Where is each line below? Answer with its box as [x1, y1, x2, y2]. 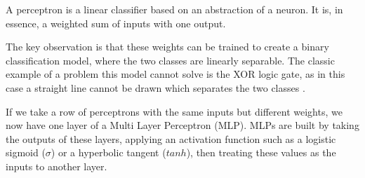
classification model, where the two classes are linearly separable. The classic [6, 53, 335, 67]
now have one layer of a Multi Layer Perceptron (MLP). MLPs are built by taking [6, 118, 359, 132]
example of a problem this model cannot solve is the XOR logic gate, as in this [6, 67, 345, 81]
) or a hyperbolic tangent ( [51, 145, 166, 160]
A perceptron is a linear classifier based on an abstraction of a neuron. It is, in [6, 2, 343, 16]
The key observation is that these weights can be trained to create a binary [6, 39, 329, 54]
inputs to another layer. [6, 158, 107, 173]
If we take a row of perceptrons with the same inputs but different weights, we [6, 104, 343, 118]
